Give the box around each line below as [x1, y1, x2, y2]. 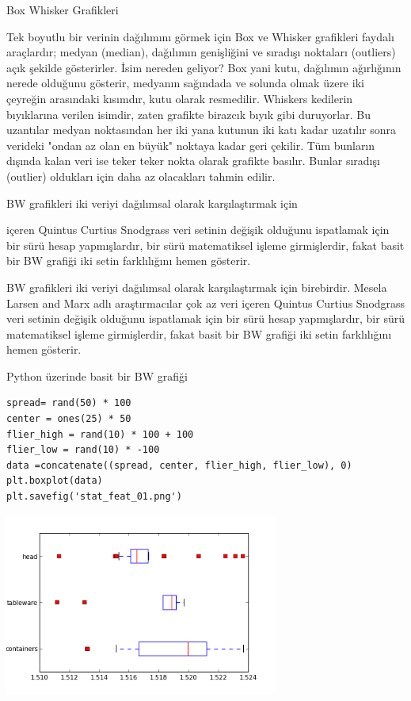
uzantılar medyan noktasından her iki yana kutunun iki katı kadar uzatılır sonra [6, 121, 396, 138]
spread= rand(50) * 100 [6, 397, 131, 409]
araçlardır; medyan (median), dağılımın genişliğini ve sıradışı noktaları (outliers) [6, 44, 396, 60]
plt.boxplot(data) [6, 475, 103, 487]
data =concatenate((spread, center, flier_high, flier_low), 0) [6, 459, 352, 471]
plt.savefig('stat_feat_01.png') [6, 491, 182, 503]
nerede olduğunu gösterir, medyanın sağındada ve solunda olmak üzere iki [6, 75, 364, 91]
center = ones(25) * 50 [6, 413, 131, 425]
